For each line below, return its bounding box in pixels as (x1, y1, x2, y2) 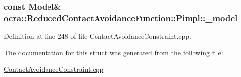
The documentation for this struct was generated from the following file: (4, 47, 223, 57)
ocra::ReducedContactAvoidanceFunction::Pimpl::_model (4, 11, 238, 24)
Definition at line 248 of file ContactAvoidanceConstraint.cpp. (4, 31, 191, 41)
